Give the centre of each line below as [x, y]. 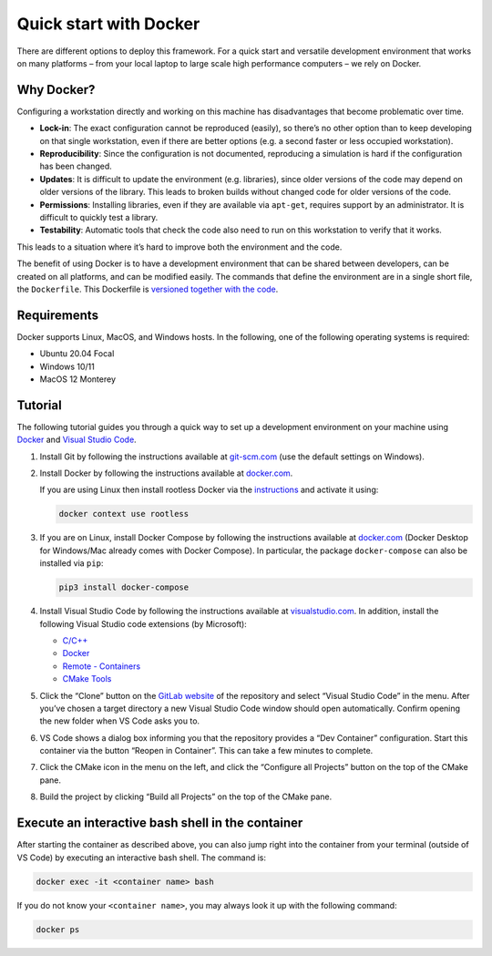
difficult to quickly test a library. [99, 217]
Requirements [58, 315]
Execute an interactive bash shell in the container [160, 823]
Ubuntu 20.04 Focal [77, 354]
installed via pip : [72, 563]
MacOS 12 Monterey [78, 379]
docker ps [58, 929]
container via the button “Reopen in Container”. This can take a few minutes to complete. [206, 751]
